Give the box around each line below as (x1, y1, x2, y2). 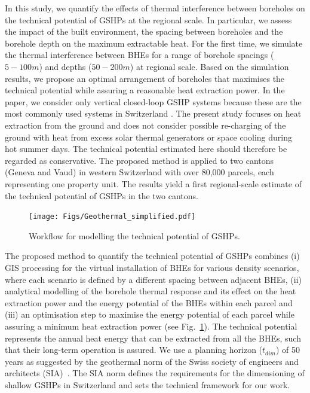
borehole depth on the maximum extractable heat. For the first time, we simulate (5, 36, 303, 49)
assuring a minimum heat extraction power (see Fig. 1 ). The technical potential (5, 319, 297, 332)
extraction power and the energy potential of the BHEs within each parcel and (5, 296, 293, 309)
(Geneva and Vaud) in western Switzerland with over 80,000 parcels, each (5, 166, 274, 178)
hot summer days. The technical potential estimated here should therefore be (5, 142, 287, 155)
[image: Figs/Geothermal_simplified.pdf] (29, 212, 196, 221)
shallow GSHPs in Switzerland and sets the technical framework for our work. (5, 378, 290, 391)
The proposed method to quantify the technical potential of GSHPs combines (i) (5, 249, 300, 262)
